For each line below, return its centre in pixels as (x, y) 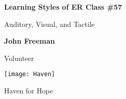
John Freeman (29, 41)
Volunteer (19, 58)
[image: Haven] (30, 74)
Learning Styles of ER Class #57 (63, 7)
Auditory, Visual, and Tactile (50, 24)
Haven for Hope (29, 91)
